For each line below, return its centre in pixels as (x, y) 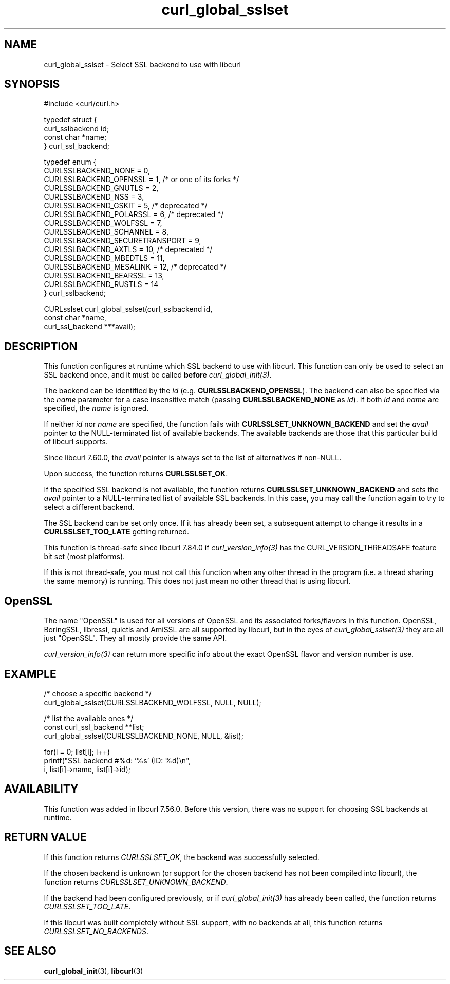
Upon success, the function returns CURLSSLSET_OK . (136, 474)
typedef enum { (70, 162)
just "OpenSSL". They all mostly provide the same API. (135, 638)
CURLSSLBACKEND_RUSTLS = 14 (101, 284)
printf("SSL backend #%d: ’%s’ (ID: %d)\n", (117, 760)
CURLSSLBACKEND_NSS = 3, (94, 197)
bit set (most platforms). (85, 557)
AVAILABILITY (41, 789)
